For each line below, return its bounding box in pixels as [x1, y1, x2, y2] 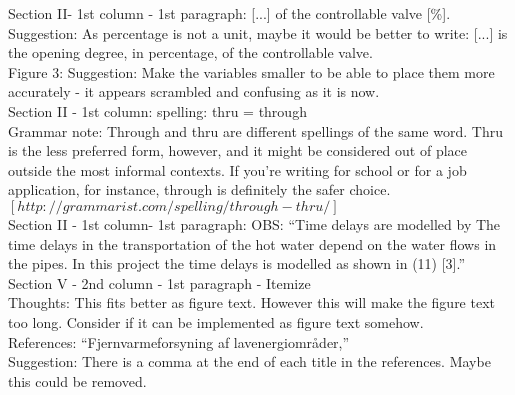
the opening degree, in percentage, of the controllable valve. [8, 42, 373, 63]
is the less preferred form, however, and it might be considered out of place [8, 140, 468, 161]
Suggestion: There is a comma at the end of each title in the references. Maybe [8, 351, 491, 372]
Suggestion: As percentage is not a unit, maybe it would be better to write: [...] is [8, 22, 508, 43]
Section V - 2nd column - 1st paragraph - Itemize [8, 272, 311, 293]
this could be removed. [8, 370, 147, 391]
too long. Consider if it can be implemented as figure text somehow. [8, 311, 424, 332]
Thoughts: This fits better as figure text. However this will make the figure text [8, 292, 496, 313]
